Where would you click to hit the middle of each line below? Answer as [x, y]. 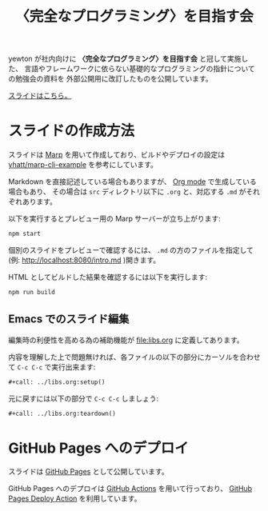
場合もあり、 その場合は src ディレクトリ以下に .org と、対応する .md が [127, 192]
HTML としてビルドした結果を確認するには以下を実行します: [108, 277]
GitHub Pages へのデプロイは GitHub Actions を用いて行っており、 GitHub [130, 489]
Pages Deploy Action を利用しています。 [75, 499]
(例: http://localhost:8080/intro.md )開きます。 [84, 260]
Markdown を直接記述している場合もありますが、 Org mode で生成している [133, 182]
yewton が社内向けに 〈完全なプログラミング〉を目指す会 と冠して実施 [125, 59]
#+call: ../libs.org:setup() [57, 382]
